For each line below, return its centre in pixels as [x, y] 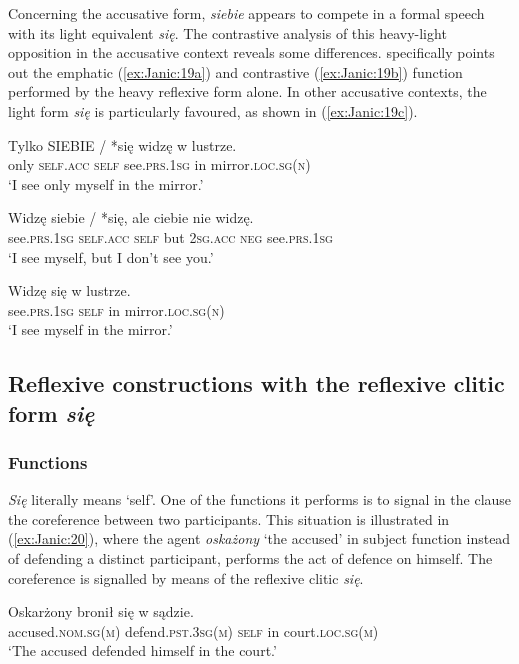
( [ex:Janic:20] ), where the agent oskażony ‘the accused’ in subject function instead [259, 538]
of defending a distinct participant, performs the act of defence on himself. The [250, 558]
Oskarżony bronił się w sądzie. [101, 611]
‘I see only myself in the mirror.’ [106, 183]
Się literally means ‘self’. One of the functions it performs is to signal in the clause [260, 499]
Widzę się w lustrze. [69, 290]
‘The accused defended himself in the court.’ [142, 650]
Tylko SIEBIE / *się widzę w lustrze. [122, 144]
